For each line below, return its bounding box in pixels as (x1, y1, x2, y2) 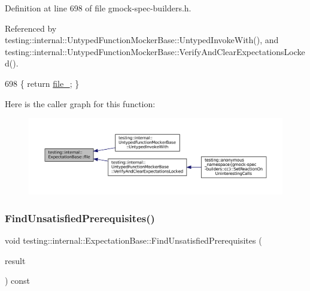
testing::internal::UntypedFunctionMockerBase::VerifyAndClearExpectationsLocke (5, 45, 305, 57)
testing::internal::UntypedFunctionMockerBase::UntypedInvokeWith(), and (5, 34, 279, 46)
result (5, 254, 26, 266)
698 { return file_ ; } (5, 77, 80, 89)
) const (5, 274, 31, 287)
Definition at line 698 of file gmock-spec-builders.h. (5, 2, 192, 14)
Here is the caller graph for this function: (5, 97, 156, 110)
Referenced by (5, 22, 57, 34)
